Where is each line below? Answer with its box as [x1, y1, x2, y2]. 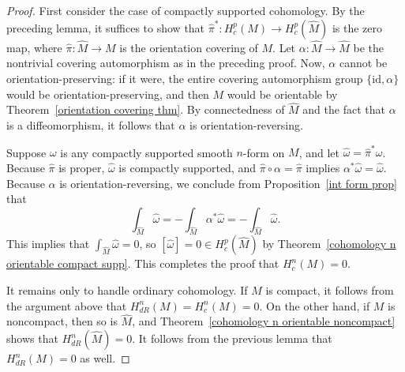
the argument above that [6, 297, 127, 314]
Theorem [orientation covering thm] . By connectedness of [6, 101, 285, 118]
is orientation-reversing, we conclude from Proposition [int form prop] [59, 175, 397, 191]
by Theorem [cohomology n [262, 235, 396, 252]
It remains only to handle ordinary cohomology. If [6, 282, 248, 299]
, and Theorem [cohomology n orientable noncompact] [132, 313, 396, 329]
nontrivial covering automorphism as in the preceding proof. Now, [6, 54, 325, 71]
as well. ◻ [80, 350, 130, 366]
